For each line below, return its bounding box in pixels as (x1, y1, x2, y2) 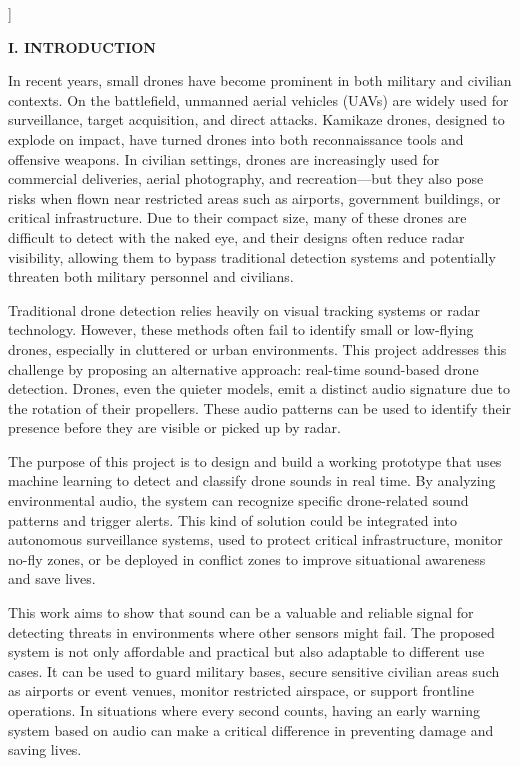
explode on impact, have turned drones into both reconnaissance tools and (8, 128, 464, 149)
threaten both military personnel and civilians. (8, 266, 294, 287)
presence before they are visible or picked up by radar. (8, 417, 341, 438)
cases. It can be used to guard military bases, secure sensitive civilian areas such (8, 660, 500, 681)
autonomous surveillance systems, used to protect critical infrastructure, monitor (8, 529, 503, 550)
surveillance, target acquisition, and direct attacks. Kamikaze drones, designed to (8, 109, 505, 130)
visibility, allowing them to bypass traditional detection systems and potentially (8, 246, 496, 267)
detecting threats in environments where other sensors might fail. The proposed (8, 621, 495, 642)
